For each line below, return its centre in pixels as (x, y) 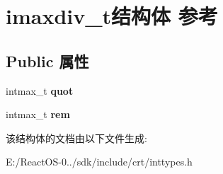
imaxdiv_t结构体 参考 (112, 16)
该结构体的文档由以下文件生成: (76, 138)
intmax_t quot (40, 90)
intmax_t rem (38, 114)
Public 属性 (47, 60)
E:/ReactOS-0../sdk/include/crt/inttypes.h (99, 162)
